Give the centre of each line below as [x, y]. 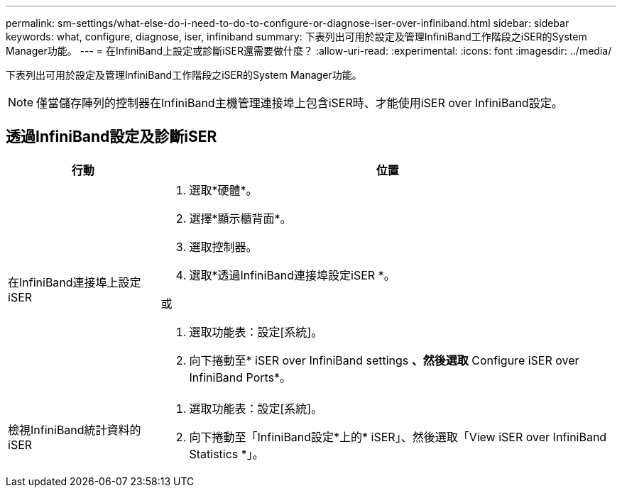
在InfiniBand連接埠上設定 [75, 282]
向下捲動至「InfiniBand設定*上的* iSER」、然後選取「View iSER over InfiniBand [398, 437]
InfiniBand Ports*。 [240, 377]
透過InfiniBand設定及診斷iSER [111, 137]
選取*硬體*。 [223, 190]
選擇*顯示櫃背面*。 [240, 218]
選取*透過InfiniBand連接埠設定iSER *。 [292, 275]
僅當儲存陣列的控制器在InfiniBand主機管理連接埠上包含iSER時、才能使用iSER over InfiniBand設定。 [300, 103]
